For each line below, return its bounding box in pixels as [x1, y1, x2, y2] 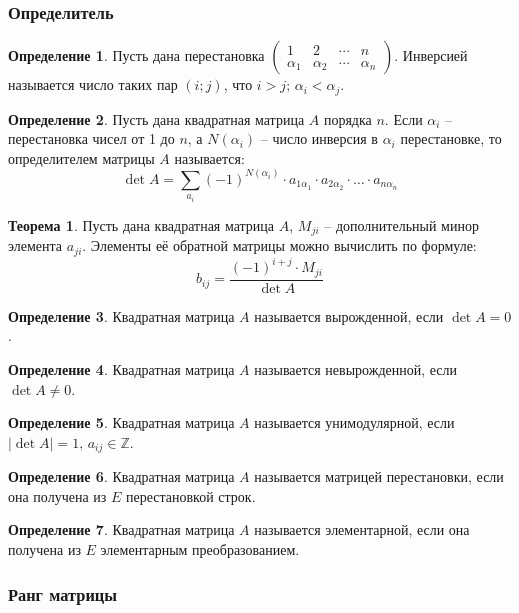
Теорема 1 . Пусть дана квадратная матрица [8, 214, 275, 235]
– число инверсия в [260, 128, 378, 149]
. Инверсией [394, 45, 468, 66]
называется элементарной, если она [254, 519, 470, 540]
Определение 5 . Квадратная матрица [8, 412, 235, 433]
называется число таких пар [8, 74, 178, 95]
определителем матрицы [8, 147, 155, 168]
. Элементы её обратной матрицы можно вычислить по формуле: [82, 235, 477, 256]
